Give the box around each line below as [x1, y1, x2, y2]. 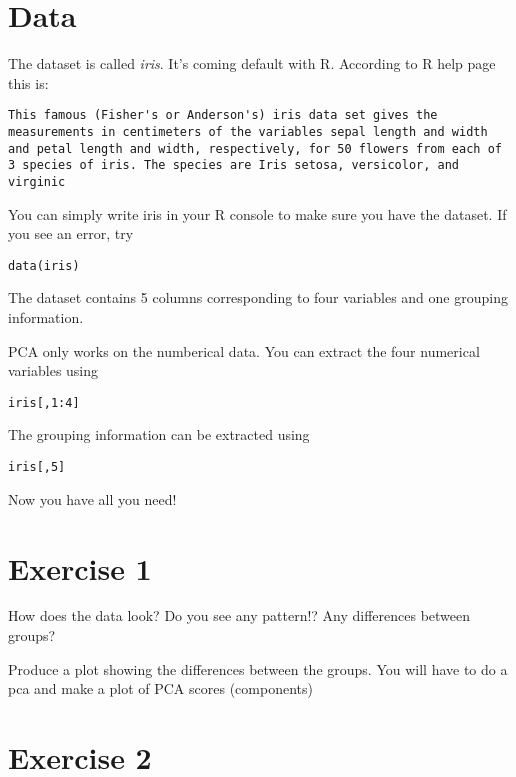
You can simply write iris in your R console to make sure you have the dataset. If [8, 203, 507, 224]
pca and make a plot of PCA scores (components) [8, 678, 313, 699]
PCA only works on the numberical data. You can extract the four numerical [8, 340, 480, 361]
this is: [8, 72, 49, 93]
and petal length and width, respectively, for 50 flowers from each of [8, 141, 502, 156]
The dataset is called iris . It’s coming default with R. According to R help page [8, 53, 496, 74]
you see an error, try [8, 223, 134, 244]
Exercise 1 [8, 547, 152, 588]
